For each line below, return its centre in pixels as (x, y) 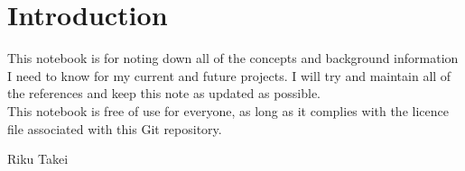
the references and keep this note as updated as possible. (164, 93)
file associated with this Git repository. (115, 128)
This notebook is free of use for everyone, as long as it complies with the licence (228, 110)
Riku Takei (38, 159)
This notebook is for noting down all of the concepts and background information (233, 58)
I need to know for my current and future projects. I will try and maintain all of (229, 75)
